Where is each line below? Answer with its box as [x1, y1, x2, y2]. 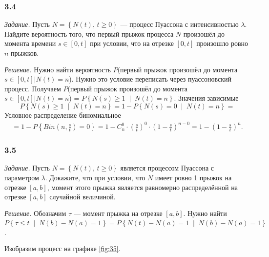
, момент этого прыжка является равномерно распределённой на [47, 182, 238, 192]
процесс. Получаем [4, 83, 61, 93]
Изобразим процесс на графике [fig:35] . [4, 243, 121, 254]
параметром [4, 172, 39, 182]
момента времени [4, 38, 56, 48]
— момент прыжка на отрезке [73, 208, 163, 218]
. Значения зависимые [174, 93, 239, 103]
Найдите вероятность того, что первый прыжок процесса [4, 28, 174, 39]
